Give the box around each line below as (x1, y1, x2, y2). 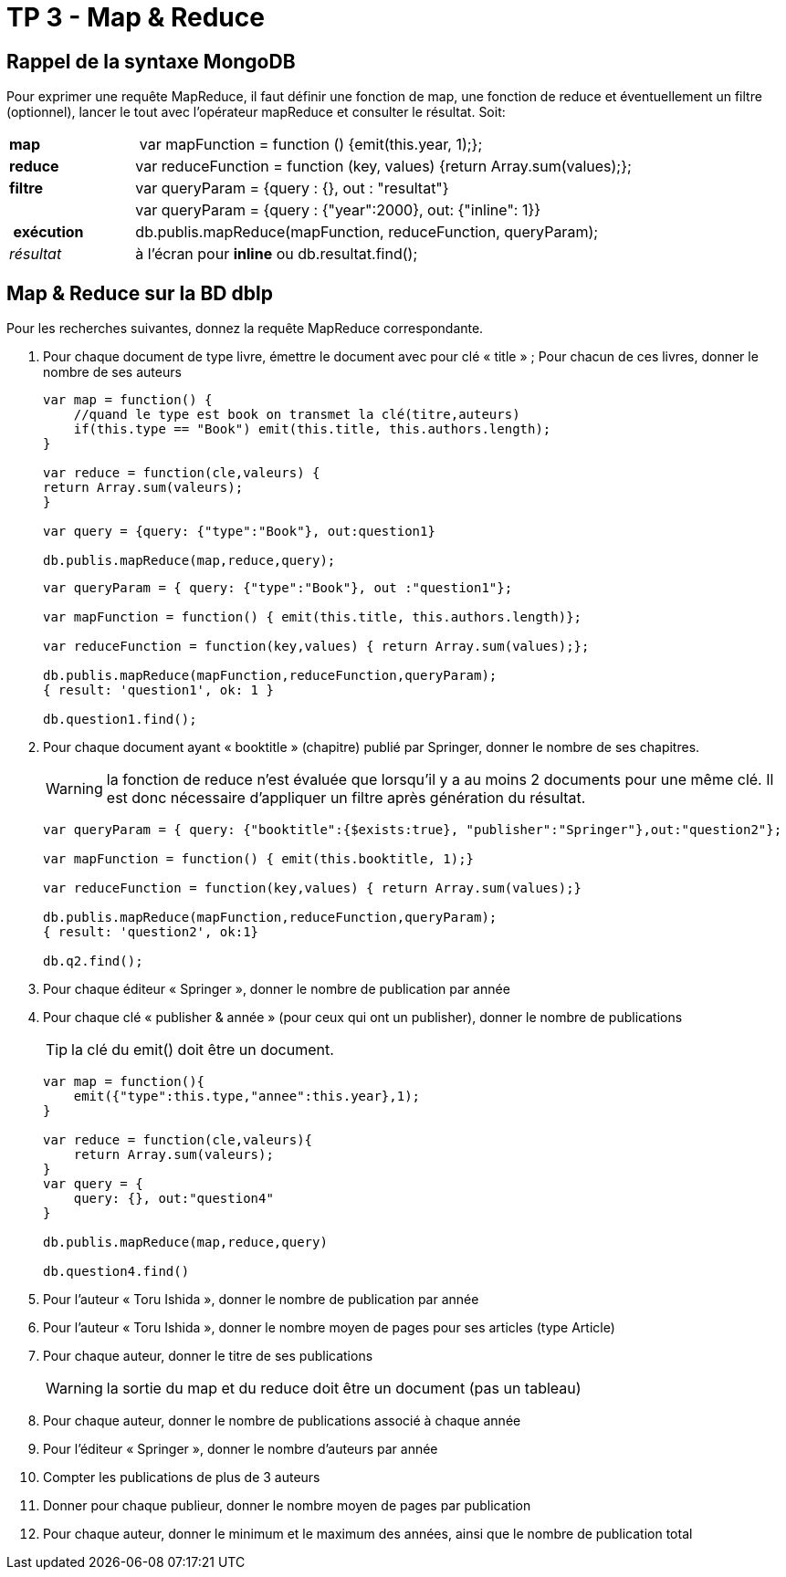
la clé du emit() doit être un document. (71, 1040, 334, 1060)
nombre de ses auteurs (43, 364, 182, 381)
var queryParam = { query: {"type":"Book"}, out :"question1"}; (43, 580, 513, 596)
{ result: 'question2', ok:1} (43, 924, 259, 940)
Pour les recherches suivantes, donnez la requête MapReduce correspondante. (6, 320, 484, 337)
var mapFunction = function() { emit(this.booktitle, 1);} (43, 851, 475, 867)
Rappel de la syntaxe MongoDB (6, 49, 296, 73)
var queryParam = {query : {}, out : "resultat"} (135, 179, 449, 198)
